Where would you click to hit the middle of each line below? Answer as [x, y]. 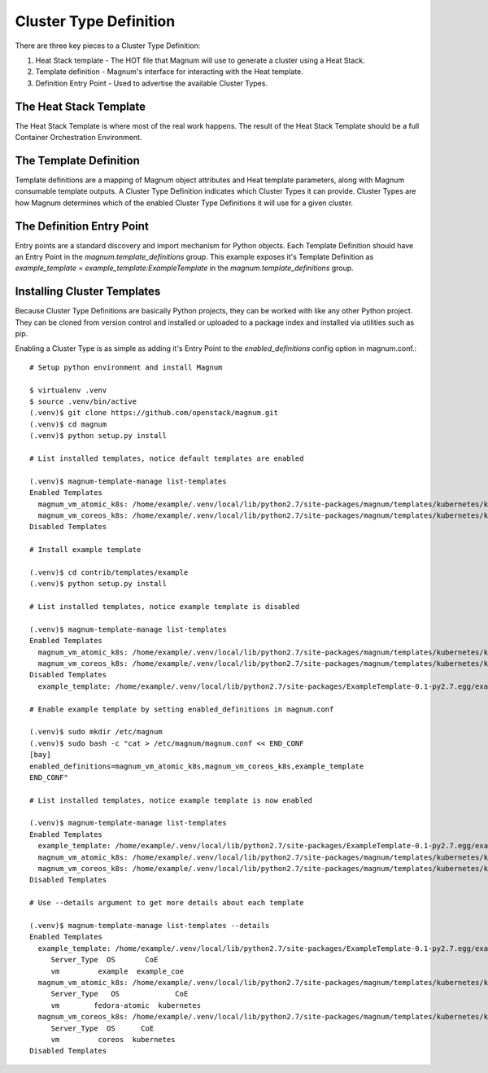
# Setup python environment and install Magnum [126, 367]
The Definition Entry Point [82, 226]
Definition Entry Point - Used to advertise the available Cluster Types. [152, 83]
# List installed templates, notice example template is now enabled [171, 800]
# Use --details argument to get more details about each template [167, 903]
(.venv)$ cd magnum [68, 424]
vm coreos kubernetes [113, 1039]
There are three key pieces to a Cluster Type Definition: [108, 46]
